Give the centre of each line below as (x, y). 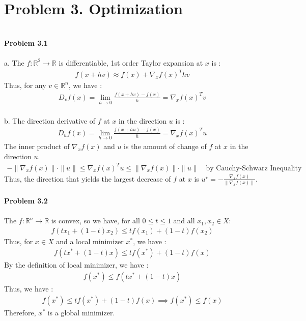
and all (184, 221)
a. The (14, 62)
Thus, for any (25, 85)
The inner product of (37, 146)
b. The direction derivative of (50, 120)
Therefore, (20, 312)
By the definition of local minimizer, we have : (76, 265)
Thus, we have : (29, 288)
